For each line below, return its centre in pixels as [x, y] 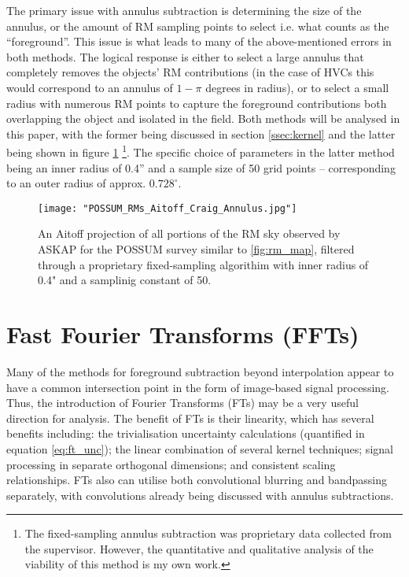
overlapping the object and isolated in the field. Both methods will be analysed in [203, 118]
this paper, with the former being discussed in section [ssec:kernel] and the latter [201, 133]
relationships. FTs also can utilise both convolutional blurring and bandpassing [197, 480]
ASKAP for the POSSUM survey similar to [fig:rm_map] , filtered [196, 249]
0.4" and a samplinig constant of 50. [125, 280]
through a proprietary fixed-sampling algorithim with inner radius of [203, 264]
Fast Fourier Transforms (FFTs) [183, 334]
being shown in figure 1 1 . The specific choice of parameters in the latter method [201, 151]
